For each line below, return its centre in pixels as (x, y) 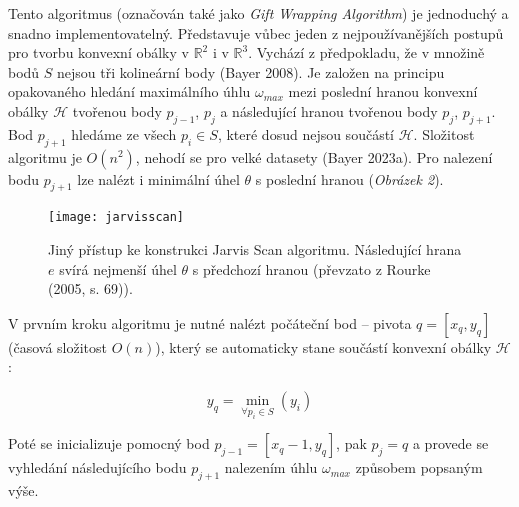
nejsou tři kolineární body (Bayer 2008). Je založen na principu (251, 71)
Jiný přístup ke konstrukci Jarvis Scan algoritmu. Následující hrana (255, 249)
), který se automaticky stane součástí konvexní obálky (323, 346)
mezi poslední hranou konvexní (383, 91)
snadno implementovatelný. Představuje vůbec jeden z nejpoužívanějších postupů (256, 32)
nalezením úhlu (271, 467)
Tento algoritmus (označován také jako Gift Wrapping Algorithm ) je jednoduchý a (258, 13)
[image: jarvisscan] (116, 217)
